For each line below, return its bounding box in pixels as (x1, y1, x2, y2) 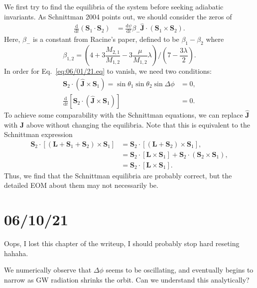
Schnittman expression (4, 129, 73, 140)
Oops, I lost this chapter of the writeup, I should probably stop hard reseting (4, 238, 240, 249)
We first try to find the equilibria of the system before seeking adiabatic (4, 1, 224, 11)
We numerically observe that (4, 265, 92, 275)
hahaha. (4, 248, 28, 258)
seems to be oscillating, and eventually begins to (106, 265, 254, 275)
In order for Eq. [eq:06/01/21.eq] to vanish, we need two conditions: (4, 66, 212, 76)
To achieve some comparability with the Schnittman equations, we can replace (4, 109, 243, 120)
